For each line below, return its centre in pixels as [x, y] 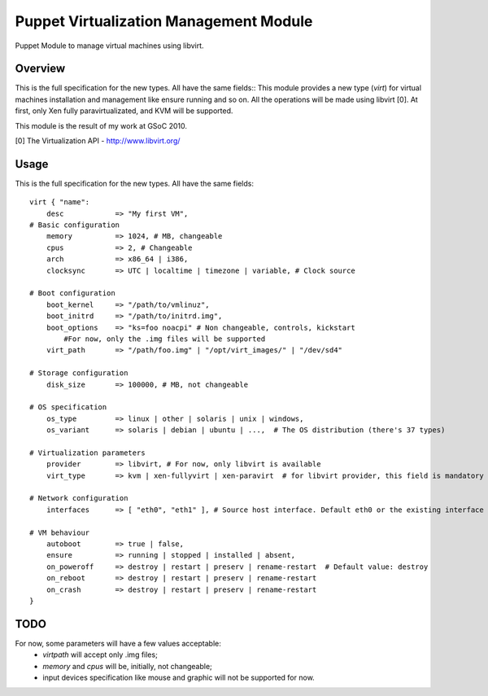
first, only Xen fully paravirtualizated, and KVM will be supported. [124, 111]
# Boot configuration [72, 293]
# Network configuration [79, 498]
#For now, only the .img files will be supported [165, 339]
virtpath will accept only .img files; [100, 654]
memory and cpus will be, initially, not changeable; [128, 666]
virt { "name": [60, 202]
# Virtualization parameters [87, 453]
